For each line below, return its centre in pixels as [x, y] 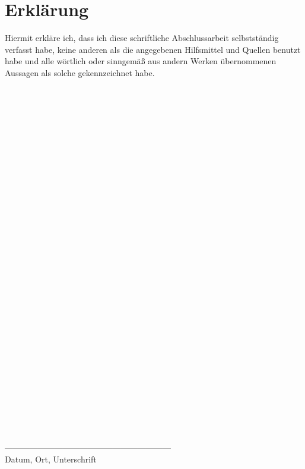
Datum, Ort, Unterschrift [51, 459]
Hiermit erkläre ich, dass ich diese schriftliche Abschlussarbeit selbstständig [142, 38]
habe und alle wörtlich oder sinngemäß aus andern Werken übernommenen [141, 61]
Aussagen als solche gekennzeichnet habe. [80, 72]
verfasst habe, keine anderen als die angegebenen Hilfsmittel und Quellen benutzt [153, 49]
